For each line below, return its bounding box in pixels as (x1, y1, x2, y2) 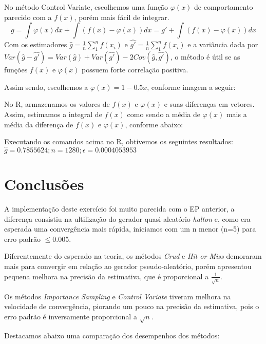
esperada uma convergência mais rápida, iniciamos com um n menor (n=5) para (4, 223, 256, 234)
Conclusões (4, 174, 84, 195)
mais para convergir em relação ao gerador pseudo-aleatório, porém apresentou (4, 261, 252, 272)
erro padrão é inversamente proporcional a (4, 311, 137, 321)
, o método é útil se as (170, 51, 240, 62)
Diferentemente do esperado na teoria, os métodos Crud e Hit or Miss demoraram (4, 251, 262, 261)
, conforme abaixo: (125, 119, 183, 129)
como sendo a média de (127, 108, 200, 119)
